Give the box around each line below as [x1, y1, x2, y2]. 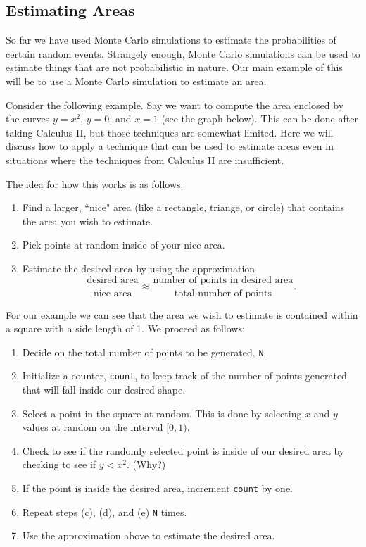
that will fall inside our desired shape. [22, 382, 186, 397]
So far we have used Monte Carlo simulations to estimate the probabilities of [6, 32, 336, 47]
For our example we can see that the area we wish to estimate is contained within [6, 307, 358, 322]
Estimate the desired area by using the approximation [22, 260, 255, 275]
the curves [6, 111, 50, 126]
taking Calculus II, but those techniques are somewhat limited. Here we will [6, 125, 334, 139]
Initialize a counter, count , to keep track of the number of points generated [22, 368, 347, 383]
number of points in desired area [153, 275, 294, 285]
